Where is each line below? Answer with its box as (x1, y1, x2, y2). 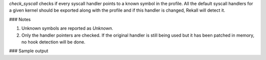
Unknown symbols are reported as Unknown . (21, 25, 113, 31)
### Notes (9, 16, 31, 22)
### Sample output (9, 48, 49, 54)
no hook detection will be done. (21, 39, 86, 45)
